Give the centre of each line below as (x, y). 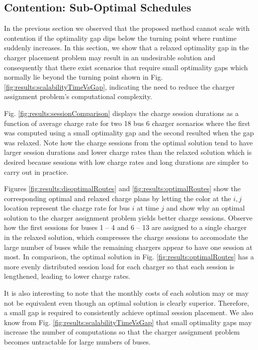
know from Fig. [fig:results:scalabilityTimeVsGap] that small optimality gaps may (128, 322)
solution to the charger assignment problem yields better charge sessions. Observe (128, 217)
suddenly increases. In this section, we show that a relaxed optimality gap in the (127, 48)
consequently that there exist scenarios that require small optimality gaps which (126, 67)
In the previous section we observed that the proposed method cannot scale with (127, 28)
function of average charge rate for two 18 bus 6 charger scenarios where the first (127, 123)
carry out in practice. (36, 172)
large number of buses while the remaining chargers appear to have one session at (128, 247)
